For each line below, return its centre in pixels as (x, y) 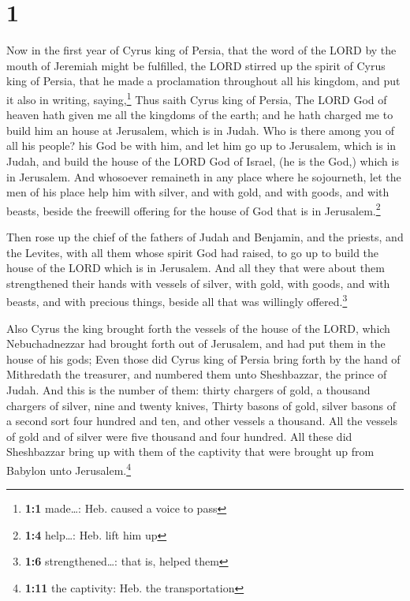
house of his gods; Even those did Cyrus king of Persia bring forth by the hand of (203, 358)
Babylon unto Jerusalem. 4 (69, 468)
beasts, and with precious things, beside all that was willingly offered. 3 (177, 300)
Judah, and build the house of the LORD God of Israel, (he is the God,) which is (203, 161)
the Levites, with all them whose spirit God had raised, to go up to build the (193, 252)
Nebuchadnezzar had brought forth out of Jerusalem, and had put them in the (196, 343)
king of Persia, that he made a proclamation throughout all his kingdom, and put (203, 81)
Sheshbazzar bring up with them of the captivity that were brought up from (190, 452)
